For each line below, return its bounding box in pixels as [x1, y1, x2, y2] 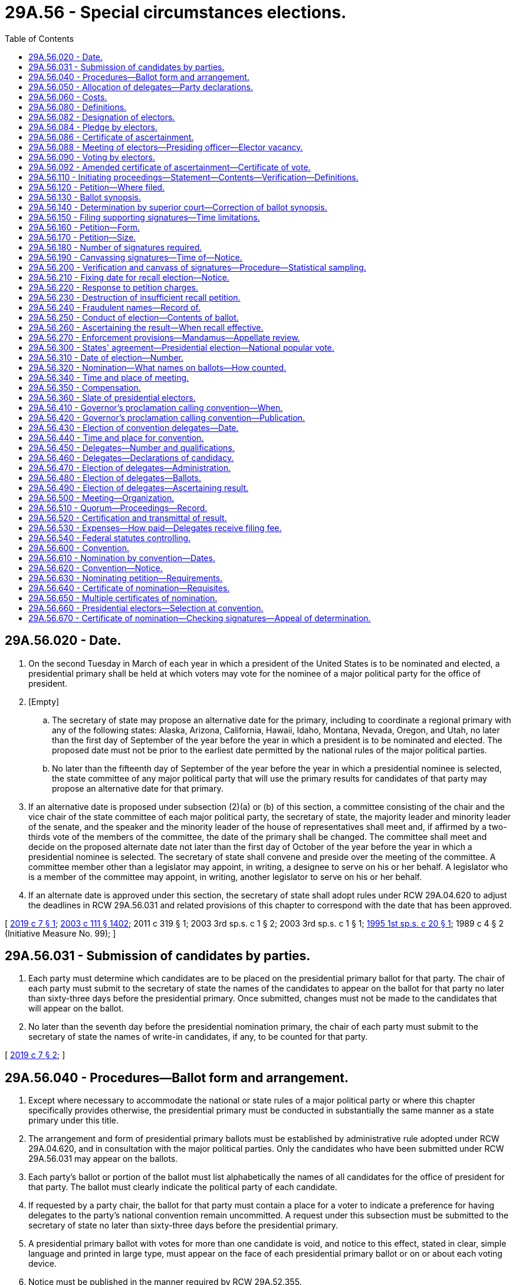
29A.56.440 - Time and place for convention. [28, 432, 204, 443]
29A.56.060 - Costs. [28, 91, 107, 102]
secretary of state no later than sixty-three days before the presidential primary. [28, 1220, 338, 1231]
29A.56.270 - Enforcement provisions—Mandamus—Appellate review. [28, 332, 300, 342]
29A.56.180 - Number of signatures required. [28, 242, 202, 252]
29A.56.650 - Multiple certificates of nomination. [28, 592, 218, 603]
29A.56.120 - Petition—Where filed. [28, 182, 165, 192]
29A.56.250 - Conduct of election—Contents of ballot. [28, 312, 239, 322]
